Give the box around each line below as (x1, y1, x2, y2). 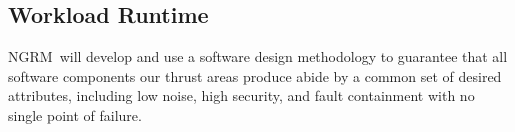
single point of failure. (8, 104, 142, 125)
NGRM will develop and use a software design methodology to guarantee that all (8, 46, 508, 67)
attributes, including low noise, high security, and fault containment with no (8, 85, 475, 106)
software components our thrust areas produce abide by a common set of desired (8, 65, 502, 86)
